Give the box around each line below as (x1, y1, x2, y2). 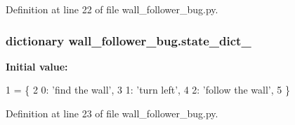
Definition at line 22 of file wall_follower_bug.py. (6, 2, 218, 16)
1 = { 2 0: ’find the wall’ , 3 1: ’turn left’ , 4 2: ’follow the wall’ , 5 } (6, 82, 290, 97)
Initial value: (6, 59, 68, 73)
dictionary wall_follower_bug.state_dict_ (6, 31, 251, 49)
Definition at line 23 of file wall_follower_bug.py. (6, 106, 218, 120)
